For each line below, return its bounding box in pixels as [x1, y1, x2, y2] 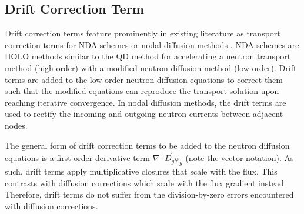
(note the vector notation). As [185, 152, 294, 164]
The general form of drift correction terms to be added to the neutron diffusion [5, 139, 290, 151]
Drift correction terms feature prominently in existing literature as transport [5, 27, 280, 39]
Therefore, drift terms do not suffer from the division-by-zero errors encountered [5, 188, 294, 200]
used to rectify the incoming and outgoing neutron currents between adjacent [5, 108, 283, 120]
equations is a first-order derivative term [5, 152, 150, 164]
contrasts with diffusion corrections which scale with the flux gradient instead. [5, 176, 286, 189]
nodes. [5, 119, 28, 131]
